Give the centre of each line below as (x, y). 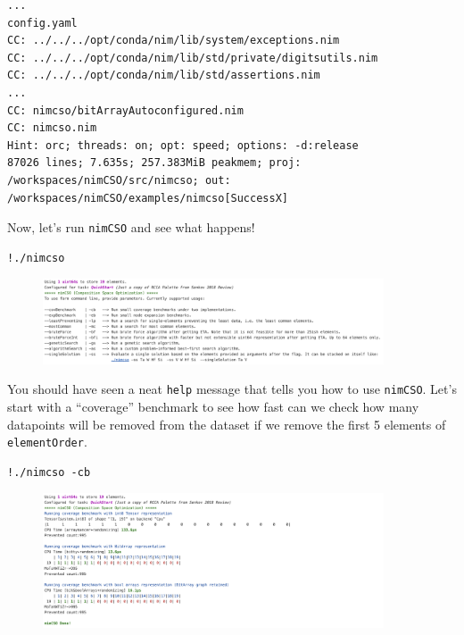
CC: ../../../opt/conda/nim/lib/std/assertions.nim (164, 75)
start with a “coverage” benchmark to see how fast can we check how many (213, 407)
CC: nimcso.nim (52, 128)
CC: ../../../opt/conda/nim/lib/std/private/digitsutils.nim (193, 58)
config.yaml (42, 23)
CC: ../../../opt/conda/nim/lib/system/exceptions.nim (174, 41)
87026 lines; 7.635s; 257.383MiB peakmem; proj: (154, 163)
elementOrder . (47, 442)
